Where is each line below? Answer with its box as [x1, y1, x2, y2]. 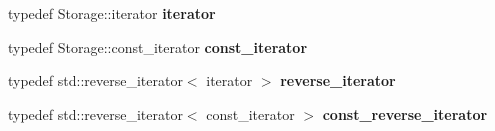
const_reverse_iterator [322, 103, 488, 124]
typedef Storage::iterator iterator [8, 3, 216, 23]
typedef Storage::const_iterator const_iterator [8, 36, 308, 57]
